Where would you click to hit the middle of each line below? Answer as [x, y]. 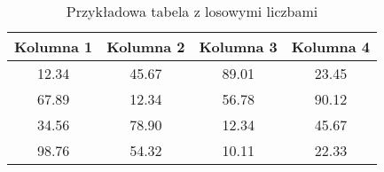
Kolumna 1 [54, 47]
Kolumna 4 [331, 47]
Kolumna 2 [146, 47]
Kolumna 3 [238, 47]
